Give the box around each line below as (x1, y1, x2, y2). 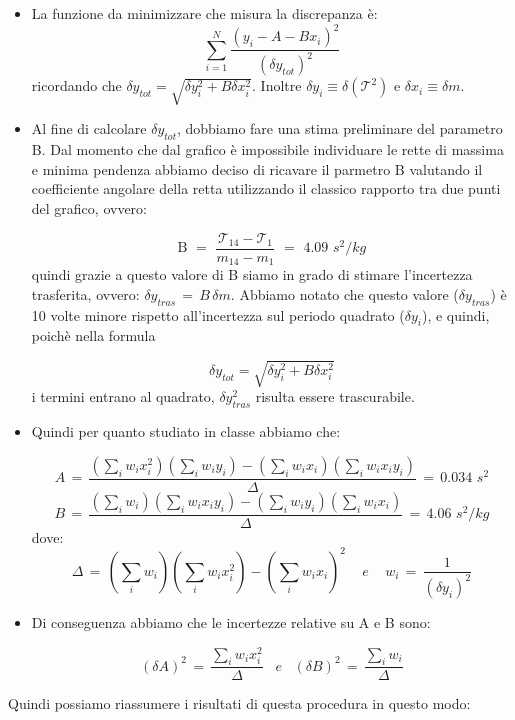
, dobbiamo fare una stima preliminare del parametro (176, 118, 503, 139)
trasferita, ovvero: (31, 283, 140, 304)
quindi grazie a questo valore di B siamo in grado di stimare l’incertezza (31, 264, 473, 285)
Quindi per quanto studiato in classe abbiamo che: (31, 421, 341, 442)
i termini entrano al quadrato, (31, 386, 215, 407)
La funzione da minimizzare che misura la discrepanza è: (31, 3, 378, 23)
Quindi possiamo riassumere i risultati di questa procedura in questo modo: (8, 693, 471, 714)
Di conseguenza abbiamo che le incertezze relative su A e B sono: (31, 611, 431, 632)
